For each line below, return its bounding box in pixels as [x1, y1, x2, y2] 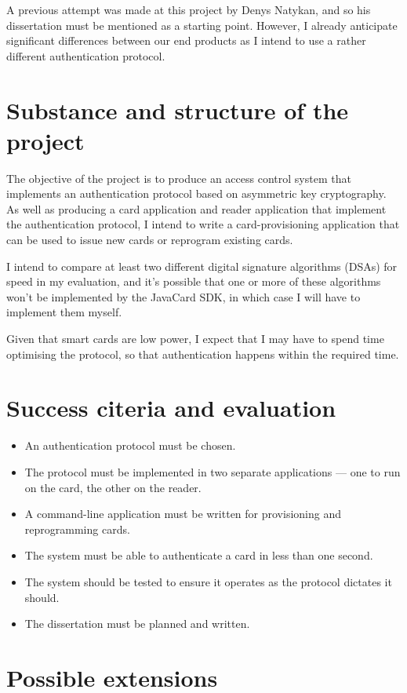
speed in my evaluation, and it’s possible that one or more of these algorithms [6, 273, 381, 290]
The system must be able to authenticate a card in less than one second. [24, 547, 373, 564]
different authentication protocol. [6, 47, 165, 64]
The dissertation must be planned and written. [24, 615, 250, 632]
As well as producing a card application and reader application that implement [6, 200, 387, 217]
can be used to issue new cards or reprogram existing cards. [6, 232, 293, 248]
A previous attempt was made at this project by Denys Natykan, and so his [6, 2, 371, 17]
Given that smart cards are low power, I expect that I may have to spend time [6, 330, 384, 347]
